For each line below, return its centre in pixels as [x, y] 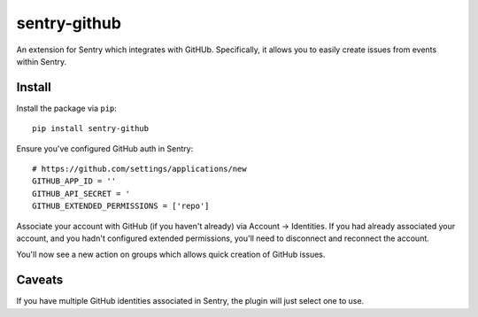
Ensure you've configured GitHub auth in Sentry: [105, 148]
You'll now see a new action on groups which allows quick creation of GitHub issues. [171, 255]
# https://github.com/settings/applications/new [139, 169]
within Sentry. [42, 61]
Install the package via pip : [66, 108]
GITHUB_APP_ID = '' [74, 181]
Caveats [40, 280]
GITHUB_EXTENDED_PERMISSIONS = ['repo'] [121, 206]
